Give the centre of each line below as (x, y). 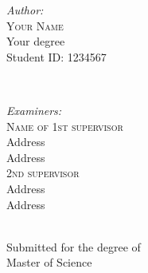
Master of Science (49, 262)
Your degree (36, 41)
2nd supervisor (43, 173)
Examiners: (34, 110)
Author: (25, 10)
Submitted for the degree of (74, 246)
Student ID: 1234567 (56, 56)
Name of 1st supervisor (65, 126)
